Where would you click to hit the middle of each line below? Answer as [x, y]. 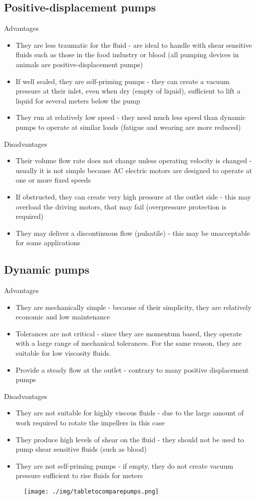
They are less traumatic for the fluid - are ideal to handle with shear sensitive [134, 45]
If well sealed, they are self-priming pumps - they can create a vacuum [123, 81]
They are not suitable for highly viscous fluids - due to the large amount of [130, 413]
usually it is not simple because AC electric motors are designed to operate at [134, 170]
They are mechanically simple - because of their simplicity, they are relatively [133, 307]
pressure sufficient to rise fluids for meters [79, 475]
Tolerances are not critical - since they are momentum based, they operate [129, 333]
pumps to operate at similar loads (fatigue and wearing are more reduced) [128, 127]
